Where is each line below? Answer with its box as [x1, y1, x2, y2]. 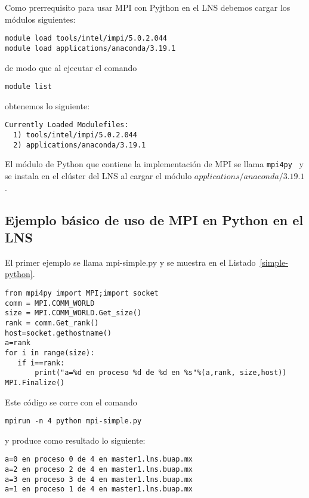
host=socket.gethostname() [5, 328, 112, 337]
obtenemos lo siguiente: [5, 99, 90, 112]
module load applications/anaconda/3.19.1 [5, 44, 176, 53]
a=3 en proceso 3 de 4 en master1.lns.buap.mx [5, 475, 193, 484]
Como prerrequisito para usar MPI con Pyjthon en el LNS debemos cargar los [5, 1, 291, 13]
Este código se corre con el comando [5, 395, 137, 408]
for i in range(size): [5, 348, 95, 357]
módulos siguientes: [5, 13, 76, 25]
